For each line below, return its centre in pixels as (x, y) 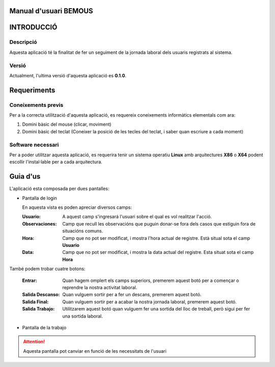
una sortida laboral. (82, 316)
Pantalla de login (39, 198)
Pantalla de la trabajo (44, 327)
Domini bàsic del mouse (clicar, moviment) (67, 124)
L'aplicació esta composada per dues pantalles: (59, 189)
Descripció (23, 42)
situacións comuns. (83, 231)
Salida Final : (35, 302)
